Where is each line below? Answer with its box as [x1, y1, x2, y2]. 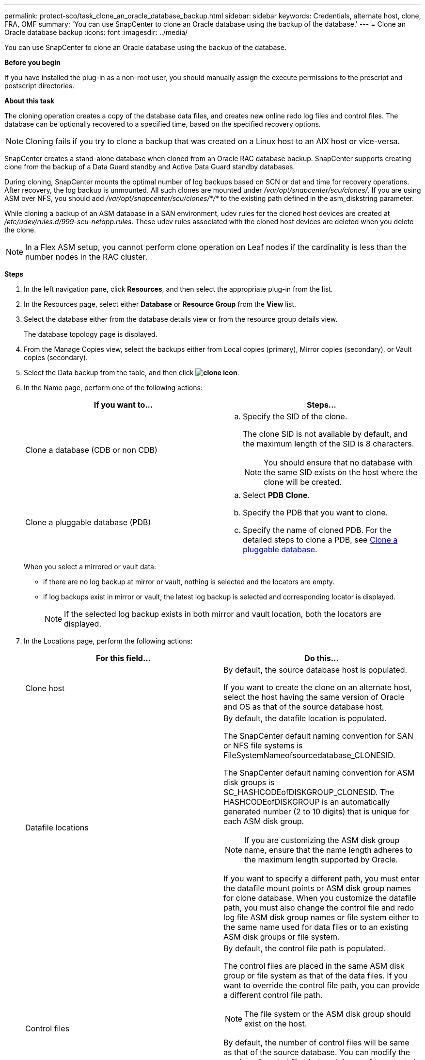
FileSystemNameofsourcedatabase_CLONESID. [223, 750, 395, 760]
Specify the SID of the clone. [243, 412, 347, 421]
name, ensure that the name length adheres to [244, 845, 413, 855]
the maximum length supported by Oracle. [244, 855, 398, 864]
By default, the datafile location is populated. [223, 713, 387, 723]
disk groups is [223, 778, 275, 787]
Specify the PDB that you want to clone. [243, 508, 388, 517]
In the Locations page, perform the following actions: [24, 637, 193, 645]
